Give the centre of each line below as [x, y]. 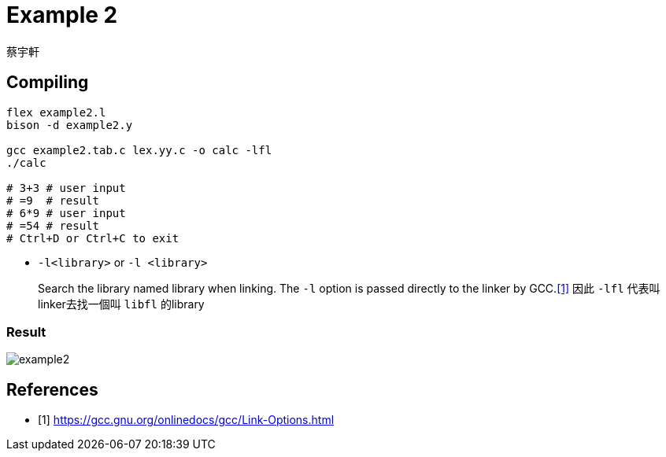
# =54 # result [53, 225]
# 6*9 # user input [66, 213]
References [52, 389]
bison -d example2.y [70, 125]
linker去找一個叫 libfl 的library [121, 304]
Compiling [48, 83]
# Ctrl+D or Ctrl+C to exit [93, 238]
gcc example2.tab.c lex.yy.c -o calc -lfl [139, 150]
